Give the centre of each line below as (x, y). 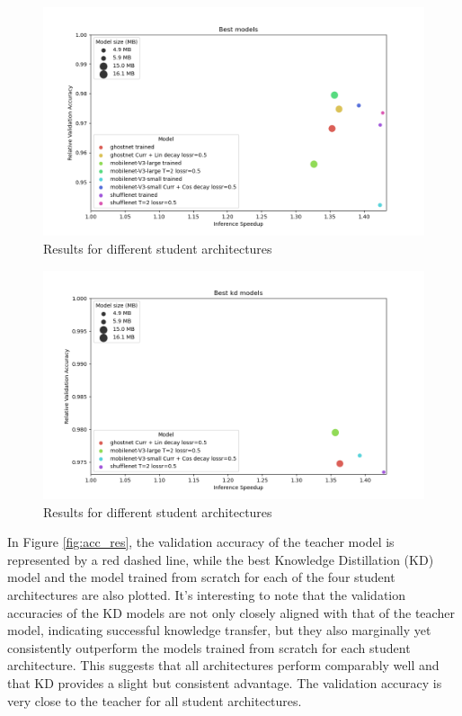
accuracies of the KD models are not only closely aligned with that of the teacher (231, 612)
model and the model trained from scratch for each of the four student (201, 577)
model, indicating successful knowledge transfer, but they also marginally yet (219, 630)
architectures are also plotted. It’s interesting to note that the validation (207, 594)
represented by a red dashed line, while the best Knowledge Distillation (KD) (221, 559)
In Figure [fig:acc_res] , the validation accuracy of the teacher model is (201, 542)
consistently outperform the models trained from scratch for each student (209, 647)
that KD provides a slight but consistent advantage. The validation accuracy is (225, 682)
